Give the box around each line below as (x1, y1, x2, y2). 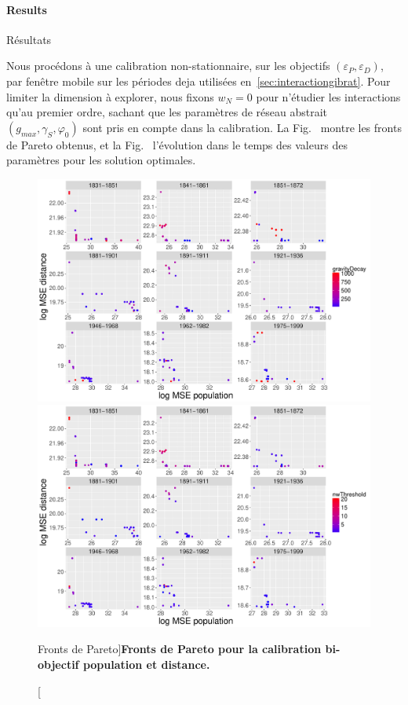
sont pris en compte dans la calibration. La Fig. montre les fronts (82, 119, 402, 135)
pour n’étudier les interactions (256, 88, 401, 105)
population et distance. (82, 656, 210, 673)
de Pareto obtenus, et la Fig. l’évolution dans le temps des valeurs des (6, 136, 348, 152)
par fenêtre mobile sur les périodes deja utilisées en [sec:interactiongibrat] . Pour (6, 72, 391, 89)
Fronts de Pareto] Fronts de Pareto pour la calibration (38, 641, 322, 657)
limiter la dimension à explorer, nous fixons (6, 88, 214, 105)
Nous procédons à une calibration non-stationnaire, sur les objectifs (6, 57, 330, 74)
